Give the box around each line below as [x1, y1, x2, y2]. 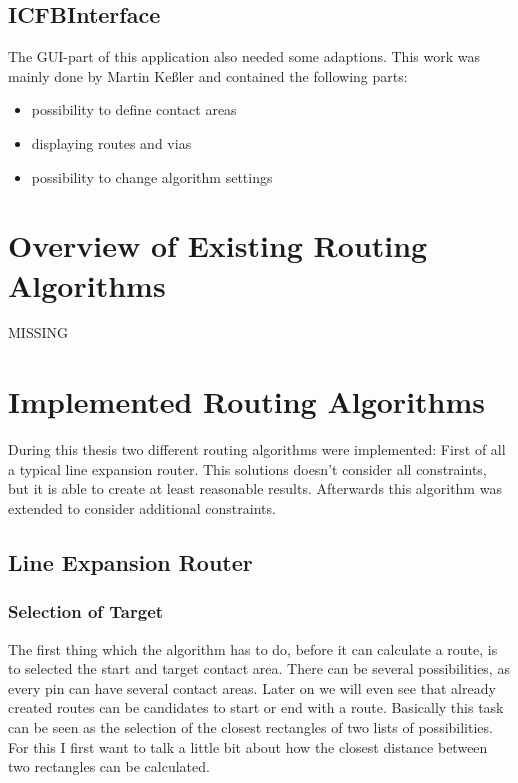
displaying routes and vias [31, 132, 192, 153]
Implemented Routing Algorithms [8, 381, 486, 422]
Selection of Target [8, 599, 164, 624]
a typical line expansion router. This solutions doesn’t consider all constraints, [8, 458, 487, 479]
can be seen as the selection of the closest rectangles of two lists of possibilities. [8, 716, 493, 737]
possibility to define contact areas [31, 99, 237, 120]
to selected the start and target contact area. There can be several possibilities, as [8, 658, 510, 679]
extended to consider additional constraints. [8, 497, 276, 518]
